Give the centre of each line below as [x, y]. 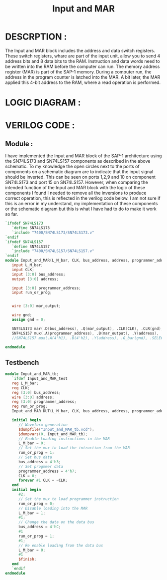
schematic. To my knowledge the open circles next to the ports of [73, 166]
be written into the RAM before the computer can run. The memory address [83, 66]
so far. [12, 214]
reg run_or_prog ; [30, 407]
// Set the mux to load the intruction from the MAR [74, 448]
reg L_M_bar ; [25, 383]
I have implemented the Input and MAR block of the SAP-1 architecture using [83, 156]
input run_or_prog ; [32, 292]
